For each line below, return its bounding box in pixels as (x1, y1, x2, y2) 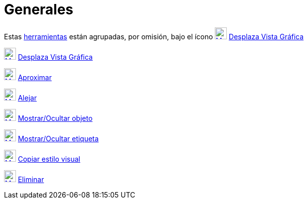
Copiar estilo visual (17, 154, 81, 163)
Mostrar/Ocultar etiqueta (17, 134, 99, 143)
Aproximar (17, 73, 52, 82)
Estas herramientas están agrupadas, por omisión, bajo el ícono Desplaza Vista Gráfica (4, 32, 304, 41)
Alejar (17, 93, 37, 102)
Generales (4, 1, 74, 18)
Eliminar (17, 175, 44, 184)
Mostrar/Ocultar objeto (17, 113, 93, 122)
